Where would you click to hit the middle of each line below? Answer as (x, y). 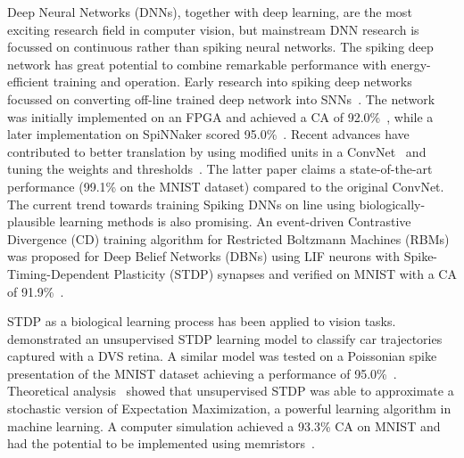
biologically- (392, 204)
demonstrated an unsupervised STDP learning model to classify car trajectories (225, 338)
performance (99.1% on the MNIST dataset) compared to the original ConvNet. (226, 186)
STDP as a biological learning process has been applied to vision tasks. (202, 321)
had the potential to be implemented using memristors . (161, 443)
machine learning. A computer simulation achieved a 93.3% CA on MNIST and (224, 425)
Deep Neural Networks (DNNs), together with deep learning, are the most (210, 12)
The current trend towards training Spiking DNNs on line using (181, 204)
